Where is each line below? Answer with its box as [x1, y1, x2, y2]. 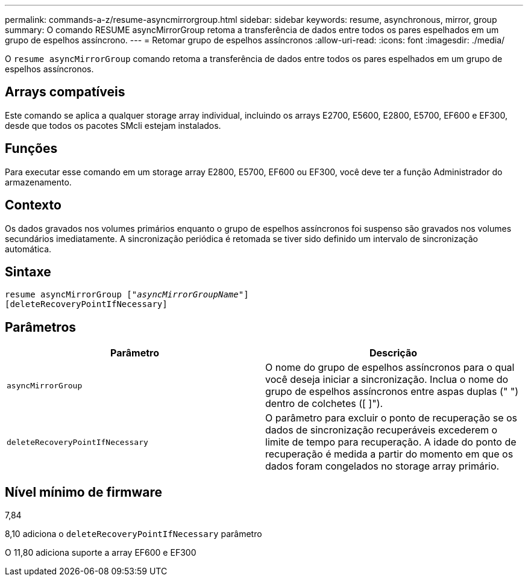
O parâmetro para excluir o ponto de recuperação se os [265, 412, 518, 424]
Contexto [5, 197, 61, 213]
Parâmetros [5, 319, 77, 335]
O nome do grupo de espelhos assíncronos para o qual [265, 361, 515, 374]
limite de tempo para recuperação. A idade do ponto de [265, 436, 517, 449]
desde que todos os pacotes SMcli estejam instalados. [5, 120, 221, 131]
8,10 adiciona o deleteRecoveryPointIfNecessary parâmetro [5, 529, 262, 539]
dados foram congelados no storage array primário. [265, 460, 500, 473]
